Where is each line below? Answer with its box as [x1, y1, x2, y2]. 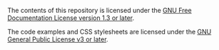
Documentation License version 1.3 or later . [7, 14, 135, 22]
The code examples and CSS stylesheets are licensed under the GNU [7, 28, 212, 36]
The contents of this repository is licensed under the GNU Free [7, 6, 192, 14]
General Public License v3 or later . [7, 35, 108, 44]
